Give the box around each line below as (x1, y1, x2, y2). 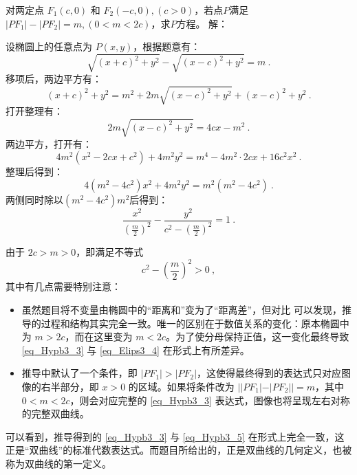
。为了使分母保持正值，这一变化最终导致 (166, 329, 349, 344)
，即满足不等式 (76, 245, 144, 259)
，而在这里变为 (65, 329, 133, 344)
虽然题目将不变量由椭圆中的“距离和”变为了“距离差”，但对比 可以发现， (21, 302, 342, 316)
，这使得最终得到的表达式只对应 (197, 366, 342, 380)
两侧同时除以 (6, 192, 63, 206)
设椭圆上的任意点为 (6, 39, 92, 54)
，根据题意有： (133, 39, 201, 54)
